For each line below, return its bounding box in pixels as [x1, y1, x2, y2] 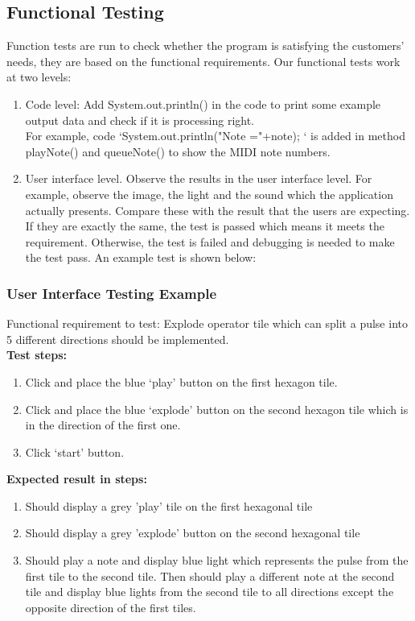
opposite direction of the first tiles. [25, 598, 196, 615]
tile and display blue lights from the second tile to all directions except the [25, 583, 394, 600]
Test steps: [6, 346, 67, 363]
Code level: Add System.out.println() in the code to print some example [25, 95, 381, 112]
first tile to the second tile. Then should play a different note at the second [25, 567, 395, 584]
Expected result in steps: [6, 470, 147, 487]
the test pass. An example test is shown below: [25, 249, 257, 266]
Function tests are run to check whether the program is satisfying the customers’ [6, 37, 405, 54]
